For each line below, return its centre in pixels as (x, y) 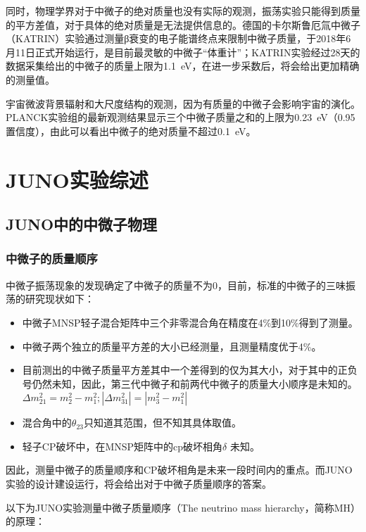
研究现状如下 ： (59, 299)
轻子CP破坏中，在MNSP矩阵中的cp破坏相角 (122, 446)
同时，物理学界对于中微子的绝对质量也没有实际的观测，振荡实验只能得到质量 (183, 11)
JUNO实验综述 (77, 179)
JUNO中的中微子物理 (82, 224)
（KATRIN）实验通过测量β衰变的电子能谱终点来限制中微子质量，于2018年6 (178, 38)
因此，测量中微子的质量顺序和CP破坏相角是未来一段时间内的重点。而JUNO (179, 470)
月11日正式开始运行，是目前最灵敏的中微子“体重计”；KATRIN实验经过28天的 (183, 52)
